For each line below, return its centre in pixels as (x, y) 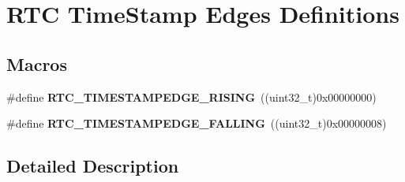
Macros (37, 63)
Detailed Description (93, 166)
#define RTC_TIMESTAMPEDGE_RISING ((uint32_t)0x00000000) (191, 97)
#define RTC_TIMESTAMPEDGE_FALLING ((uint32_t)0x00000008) (197, 123)
